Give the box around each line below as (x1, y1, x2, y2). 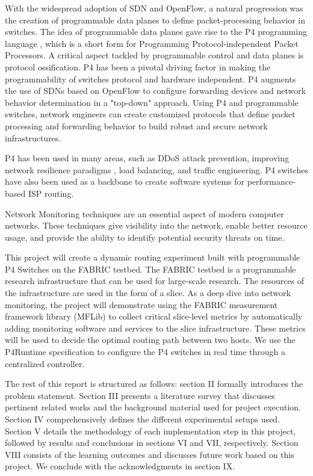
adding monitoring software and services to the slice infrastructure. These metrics (5, 321, 306, 334)
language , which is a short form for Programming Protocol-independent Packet (5, 37, 299, 49)
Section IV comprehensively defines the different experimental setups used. (5, 413, 280, 425)
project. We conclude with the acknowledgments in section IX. (5, 460, 235, 472)
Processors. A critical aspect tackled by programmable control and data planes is (5, 49, 304, 61)
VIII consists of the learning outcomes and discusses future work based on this (5, 448, 294, 460)
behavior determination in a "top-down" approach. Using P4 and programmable (5, 96, 299, 108)
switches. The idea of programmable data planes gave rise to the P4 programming (5, 25, 307, 38)
